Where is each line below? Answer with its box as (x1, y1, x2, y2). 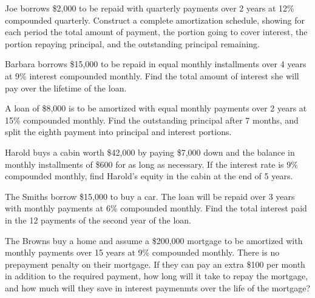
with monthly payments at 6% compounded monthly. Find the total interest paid (5, 202, 307, 214)
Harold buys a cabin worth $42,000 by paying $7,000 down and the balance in (5, 145, 295, 158)
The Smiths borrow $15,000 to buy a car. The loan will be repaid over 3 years (5, 190, 295, 202)
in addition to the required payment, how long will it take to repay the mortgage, (5, 270, 308, 282)
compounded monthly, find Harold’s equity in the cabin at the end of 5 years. (5, 170, 293, 182)
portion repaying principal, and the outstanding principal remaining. (5, 37, 260, 50)
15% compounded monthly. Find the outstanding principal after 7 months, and (5, 113, 299, 126)
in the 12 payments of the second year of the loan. (5, 213, 192, 226)
